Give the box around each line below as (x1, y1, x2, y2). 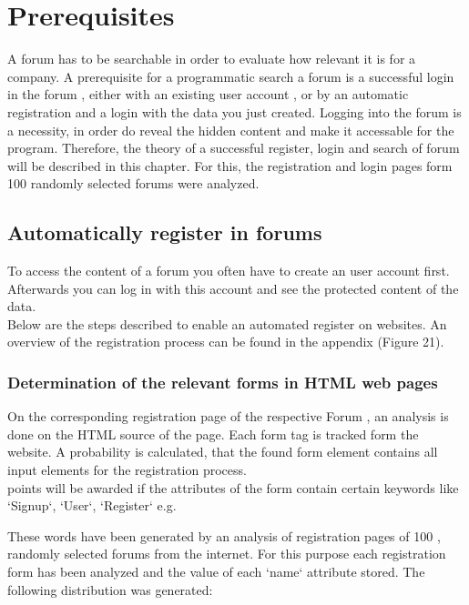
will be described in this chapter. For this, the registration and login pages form (7, 156, 453, 175)
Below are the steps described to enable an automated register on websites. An (7, 314, 447, 333)
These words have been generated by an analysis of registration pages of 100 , (7, 526, 441, 545)
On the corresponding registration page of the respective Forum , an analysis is (7, 407, 449, 426)
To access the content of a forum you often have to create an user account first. (7, 261, 450, 280)
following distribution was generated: (7, 580, 213, 599)
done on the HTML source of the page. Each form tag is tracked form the (7, 424, 419, 443)
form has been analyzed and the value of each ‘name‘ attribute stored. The (7, 562, 425, 581)
